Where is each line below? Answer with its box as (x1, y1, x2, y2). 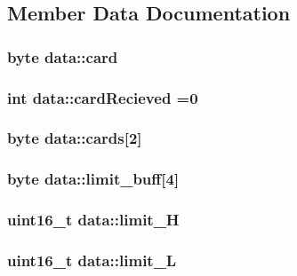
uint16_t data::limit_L (7, 248, 177, 271)
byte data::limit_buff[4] (7, 168, 180, 190)
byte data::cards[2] (7, 127, 142, 149)
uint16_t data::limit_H (7, 209, 180, 231)
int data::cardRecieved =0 (7, 86, 198, 108)
